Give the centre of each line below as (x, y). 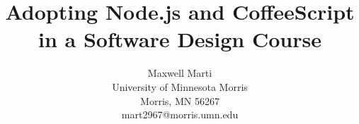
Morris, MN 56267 (180, 100)
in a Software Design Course (180, 39)
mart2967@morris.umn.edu (180, 114)
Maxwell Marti (180, 73)
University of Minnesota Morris (180, 86)
